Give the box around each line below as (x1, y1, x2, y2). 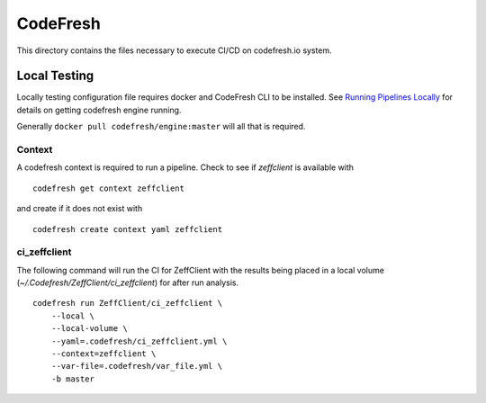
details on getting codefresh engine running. (16, 104, 182, 115)
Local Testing (16, 68, 94, 84)
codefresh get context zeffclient (32, 183, 184, 193)
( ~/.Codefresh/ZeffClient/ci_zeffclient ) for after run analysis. (16, 277, 238, 288)
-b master (50, 373, 94, 384)
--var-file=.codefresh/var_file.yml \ (50, 361, 223, 372)
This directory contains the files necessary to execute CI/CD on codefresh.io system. (16, 45, 332, 56)
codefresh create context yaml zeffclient (32, 224, 223, 234)
